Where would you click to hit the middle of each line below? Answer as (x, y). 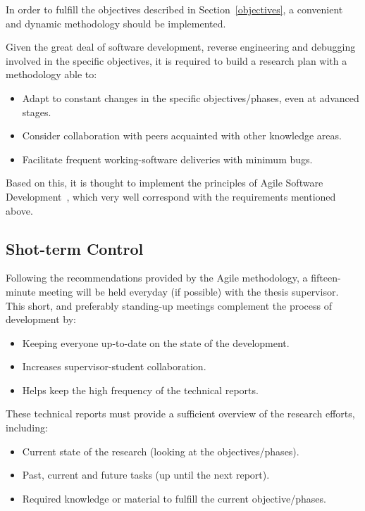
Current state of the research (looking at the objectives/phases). (161, 451)
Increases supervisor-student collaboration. (114, 366)
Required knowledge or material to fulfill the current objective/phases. (174, 498)
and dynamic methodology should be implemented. (116, 23)
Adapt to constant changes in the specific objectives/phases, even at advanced (191, 97)
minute (21, 291)
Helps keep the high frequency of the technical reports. (140, 390)
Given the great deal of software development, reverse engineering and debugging (181, 47)
